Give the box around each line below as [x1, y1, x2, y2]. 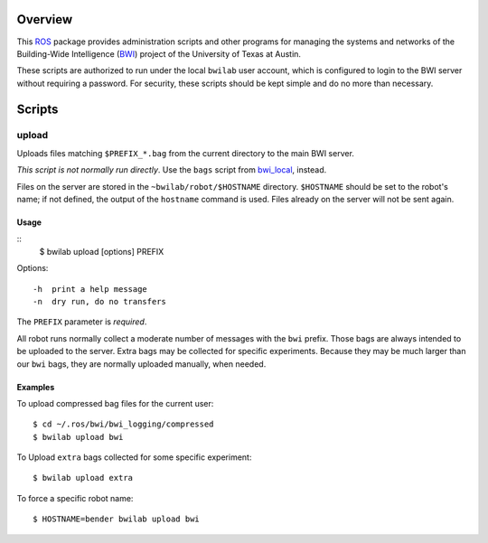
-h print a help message [33, 284, 148, 294]
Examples [16, 381, 55, 392]
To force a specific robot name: [16, 492, 134, 503]
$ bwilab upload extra [33, 473, 134, 483]
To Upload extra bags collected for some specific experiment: [16, 452, 252, 463]
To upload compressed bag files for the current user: [16, 398, 214, 408]
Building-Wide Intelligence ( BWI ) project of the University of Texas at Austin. [16, 48, 302, 59]
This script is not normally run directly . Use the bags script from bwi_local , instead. [16, 164, 327, 175]
